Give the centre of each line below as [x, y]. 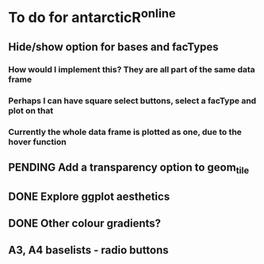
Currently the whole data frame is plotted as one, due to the [125, 132]
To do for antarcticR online [92, 16]
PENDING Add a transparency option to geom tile [129, 168]
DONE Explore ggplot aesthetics [89, 196]
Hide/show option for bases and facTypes [114, 46]
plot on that [31, 110]
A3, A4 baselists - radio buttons [88, 250]
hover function [37, 142]
